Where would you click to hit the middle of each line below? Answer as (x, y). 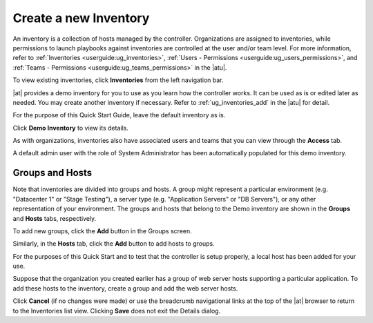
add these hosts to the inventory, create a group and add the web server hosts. (125, 288)
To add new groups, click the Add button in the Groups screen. (103, 231)
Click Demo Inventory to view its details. (71, 128)
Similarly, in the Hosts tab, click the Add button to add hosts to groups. (114, 244)
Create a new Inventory (81, 18)
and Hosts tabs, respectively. (55, 218)
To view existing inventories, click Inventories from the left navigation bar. (118, 80)
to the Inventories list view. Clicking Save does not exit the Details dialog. (117, 311)
